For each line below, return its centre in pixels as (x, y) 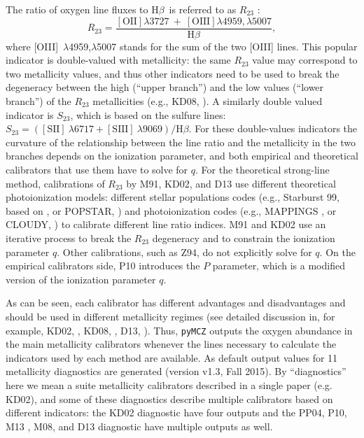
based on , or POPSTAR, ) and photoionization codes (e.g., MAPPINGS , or (171, 210)
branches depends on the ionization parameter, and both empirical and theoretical (182, 156)
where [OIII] (32, 46)
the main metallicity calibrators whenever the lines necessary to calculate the (171, 344)
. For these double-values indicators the (273, 128)
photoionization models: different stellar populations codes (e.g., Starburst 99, (173, 197)
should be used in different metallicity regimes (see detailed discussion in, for (170, 316)
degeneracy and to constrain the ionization (244, 238)
